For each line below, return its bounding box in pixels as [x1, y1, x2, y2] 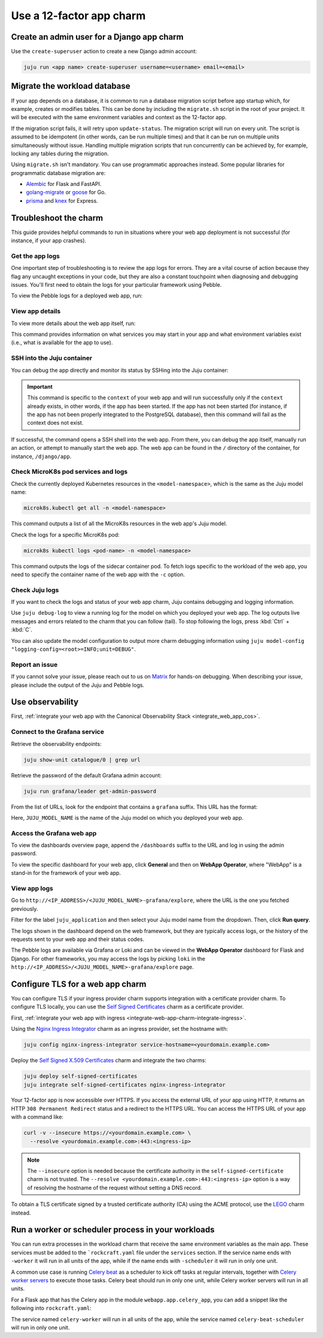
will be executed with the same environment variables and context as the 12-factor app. [11, 114, 227, 121]
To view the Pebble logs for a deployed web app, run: [11, 292, 143, 299]
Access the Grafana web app [11, 829, 97, 837]
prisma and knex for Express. [26, 197, 98, 204]
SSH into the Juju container [11, 354, 93, 362]
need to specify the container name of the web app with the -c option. [11, 570, 185, 578]
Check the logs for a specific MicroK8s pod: [11, 531, 120, 538]
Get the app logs [11, 252, 60, 260]
